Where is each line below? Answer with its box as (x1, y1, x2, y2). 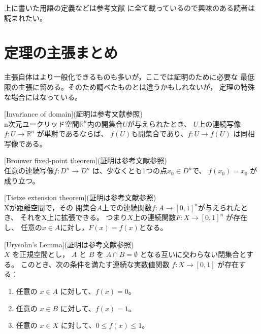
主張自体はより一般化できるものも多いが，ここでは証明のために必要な (4, 71, 238, 82)
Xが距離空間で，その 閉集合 (4, 202, 97, 212)
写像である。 (4, 138, 47, 149)
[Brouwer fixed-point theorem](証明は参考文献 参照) (4, 155, 167, 166)
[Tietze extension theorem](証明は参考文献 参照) (4, 192, 156, 203)
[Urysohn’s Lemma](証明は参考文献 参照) (4, 239, 134, 249)
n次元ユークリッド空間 (4, 118, 79, 129)
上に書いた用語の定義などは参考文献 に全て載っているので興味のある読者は (4, 3, 255, 13)
